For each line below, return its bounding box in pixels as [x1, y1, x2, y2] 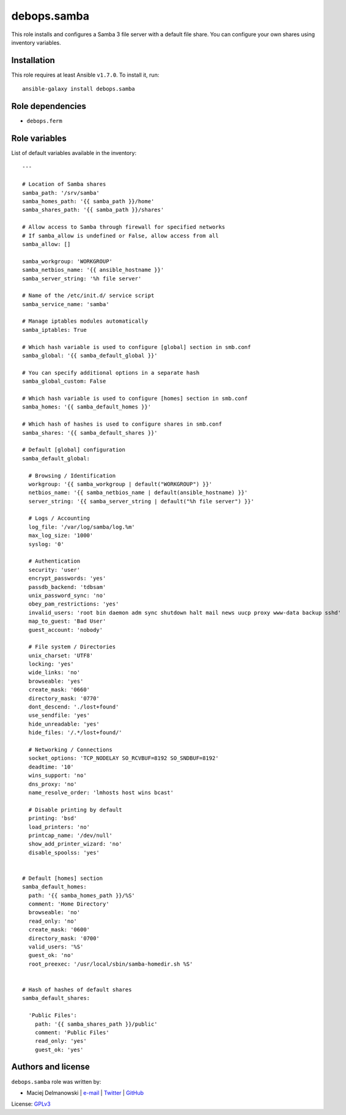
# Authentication [28, 558, 81, 565]
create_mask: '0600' [28, 926, 90, 933]
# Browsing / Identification [28, 472, 116, 479]
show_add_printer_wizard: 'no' [28, 841, 122, 847]
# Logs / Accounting [28, 515, 90, 522]
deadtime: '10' [28, 763, 74, 770]
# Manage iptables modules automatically [22, 318, 148, 325]
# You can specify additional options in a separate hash [22, 369, 200, 376]
